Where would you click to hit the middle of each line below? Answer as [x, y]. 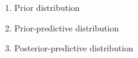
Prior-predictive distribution [67, 27]
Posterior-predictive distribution [74, 48]
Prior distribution [47, 7]
